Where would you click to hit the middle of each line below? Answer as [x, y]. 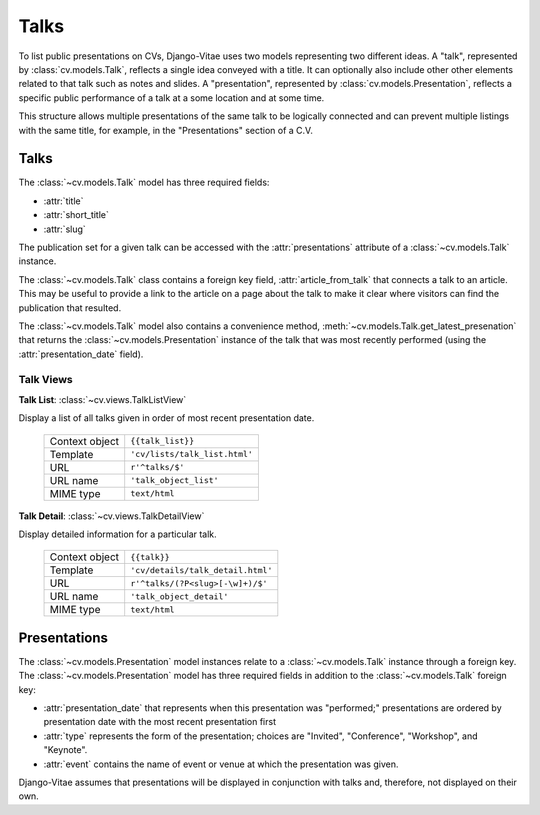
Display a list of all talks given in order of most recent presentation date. [166, 418]
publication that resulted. [70, 307]
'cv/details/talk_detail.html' [201, 570]
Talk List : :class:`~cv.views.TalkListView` [102, 399]
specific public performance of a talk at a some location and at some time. [171, 97]
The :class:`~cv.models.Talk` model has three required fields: [144, 182]
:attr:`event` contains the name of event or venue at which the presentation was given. [221, 764]
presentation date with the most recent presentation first [160, 722]
